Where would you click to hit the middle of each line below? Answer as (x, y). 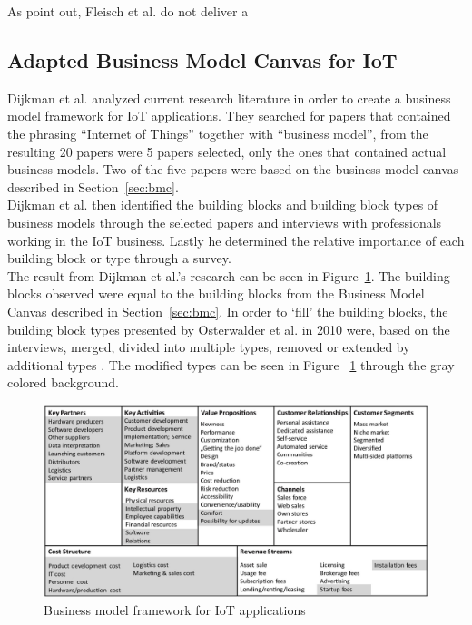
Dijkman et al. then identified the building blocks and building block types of (223, 205)
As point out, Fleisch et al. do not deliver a (128, 11)
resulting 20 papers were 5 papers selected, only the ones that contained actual (227, 151)
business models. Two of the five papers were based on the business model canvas (233, 169)
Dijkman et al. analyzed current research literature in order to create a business (229, 98)
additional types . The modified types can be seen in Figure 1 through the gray (231, 364)
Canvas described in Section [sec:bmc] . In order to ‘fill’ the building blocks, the (228, 311)
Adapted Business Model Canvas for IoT (202, 59)
